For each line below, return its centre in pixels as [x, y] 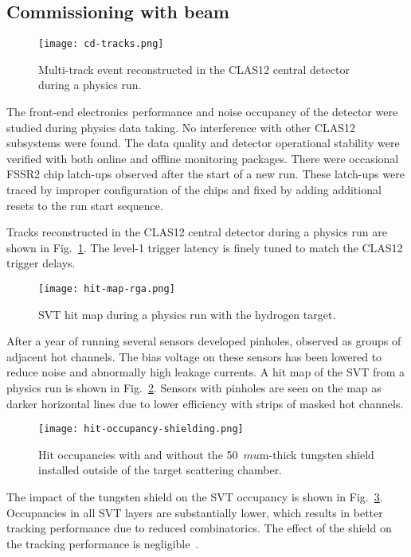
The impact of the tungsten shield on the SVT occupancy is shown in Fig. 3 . [195, 497]
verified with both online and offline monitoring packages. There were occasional [203, 158]
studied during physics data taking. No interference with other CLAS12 [181, 127]
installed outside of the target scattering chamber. [160, 470]
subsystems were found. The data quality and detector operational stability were [203, 143]
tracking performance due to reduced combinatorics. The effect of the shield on [199, 528]
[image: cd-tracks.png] [101, 44]
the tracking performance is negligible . [103, 543]
